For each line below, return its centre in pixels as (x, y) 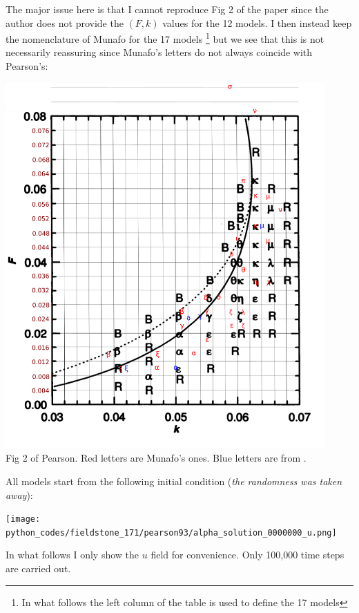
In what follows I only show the (72, 555)
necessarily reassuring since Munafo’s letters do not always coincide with (159, 52)
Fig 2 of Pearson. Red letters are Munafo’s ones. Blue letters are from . (156, 458)
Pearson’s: (27, 66)
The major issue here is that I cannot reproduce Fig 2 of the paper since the (167, 9)
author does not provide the (65, 22)
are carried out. (38, 568)
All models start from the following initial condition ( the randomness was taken (174, 481)
